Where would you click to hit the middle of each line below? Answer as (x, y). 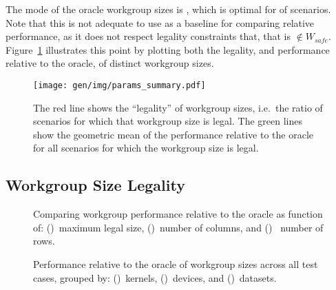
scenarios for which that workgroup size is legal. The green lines (168, 121)
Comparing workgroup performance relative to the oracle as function (178, 214)
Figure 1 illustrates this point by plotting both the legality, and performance (168, 49)
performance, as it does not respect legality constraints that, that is (148, 36)
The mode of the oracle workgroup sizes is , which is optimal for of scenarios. (168, 9)
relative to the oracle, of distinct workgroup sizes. (110, 63)
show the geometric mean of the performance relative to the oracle (173, 134)
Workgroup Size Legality (95, 185)
